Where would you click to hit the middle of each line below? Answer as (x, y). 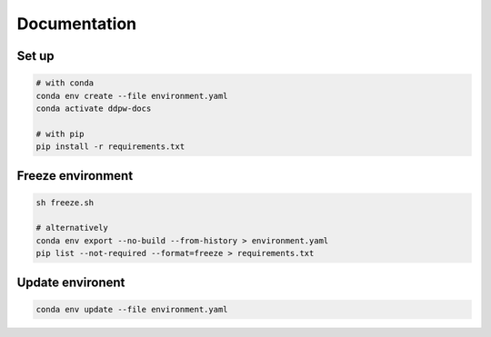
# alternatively (72, 228)
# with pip (60, 134)
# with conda (65, 83)
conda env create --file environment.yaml (132, 96)
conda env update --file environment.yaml (132, 309)
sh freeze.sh (65, 203)
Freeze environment (75, 176)
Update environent (71, 282)
